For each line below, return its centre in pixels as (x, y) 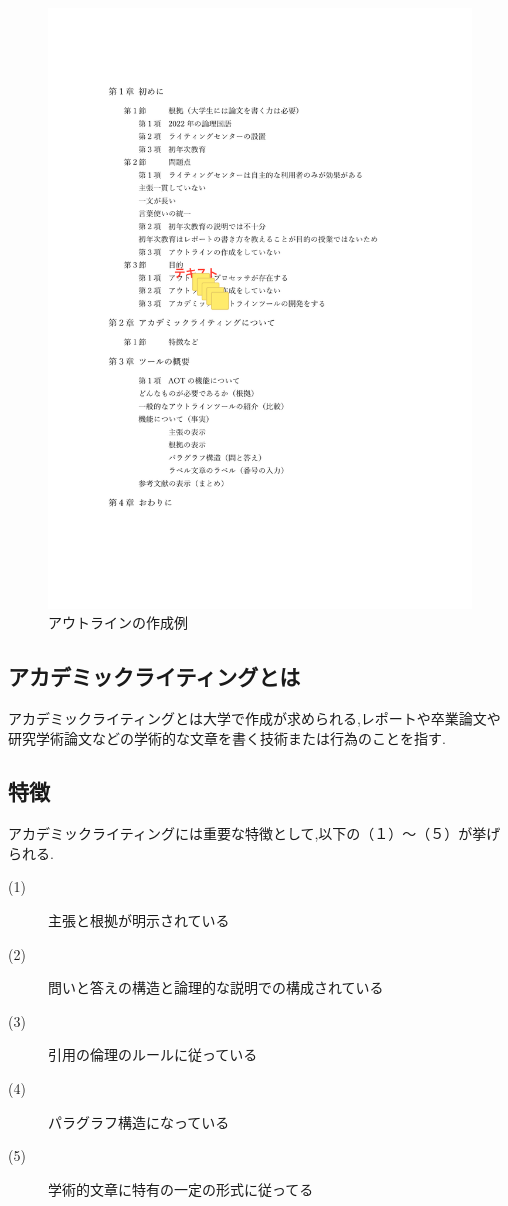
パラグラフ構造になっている (139, 1121)
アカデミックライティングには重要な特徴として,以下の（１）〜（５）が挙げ (254, 833)
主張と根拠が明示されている (139, 920)
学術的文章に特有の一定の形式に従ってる (181, 1188)
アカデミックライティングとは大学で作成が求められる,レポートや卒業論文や (254, 717)
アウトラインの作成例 (118, 622)
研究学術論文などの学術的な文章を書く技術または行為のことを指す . (227, 737)
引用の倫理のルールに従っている (153, 1054)
